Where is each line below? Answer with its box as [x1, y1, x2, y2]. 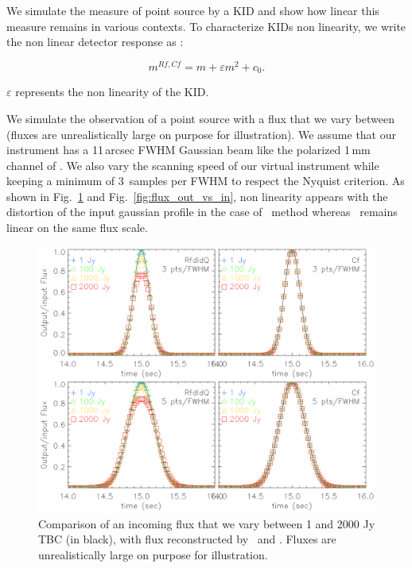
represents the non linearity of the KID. [15, 83, 209, 100]
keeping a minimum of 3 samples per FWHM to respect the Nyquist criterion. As [6, 172, 405, 189]
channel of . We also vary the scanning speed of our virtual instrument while [6, 156, 379, 173]
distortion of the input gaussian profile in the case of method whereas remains [6, 203, 398, 220]
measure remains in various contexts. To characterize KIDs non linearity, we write [6, 17, 406, 34]
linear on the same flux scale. [6, 219, 148, 236]
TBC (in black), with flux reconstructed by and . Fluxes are [38, 531, 336, 547]
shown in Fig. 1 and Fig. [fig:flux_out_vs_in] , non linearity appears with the [6, 187, 388, 204]
